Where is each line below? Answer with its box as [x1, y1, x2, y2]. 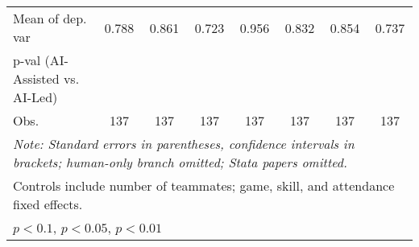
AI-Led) [13, 88, 58, 106]
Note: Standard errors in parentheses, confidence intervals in [13, 134, 355, 153]
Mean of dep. [13, 9, 87, 27]
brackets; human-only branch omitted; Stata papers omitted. [13, 153, 347, 171]
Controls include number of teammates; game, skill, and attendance [13, 176, 395, 195]
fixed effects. [13, 195, 83, 213]
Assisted [13, 69, 60, 88]
